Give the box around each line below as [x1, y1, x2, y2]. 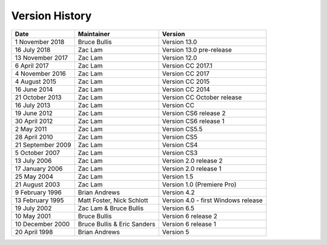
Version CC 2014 [162, 85, 210, 94]
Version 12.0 [162, 53, 197, 62]
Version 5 [162, 227, 190, 236]
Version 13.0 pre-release [162, 45, 233, 54]
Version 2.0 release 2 [162, 156, 223, 165]
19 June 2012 [15, 109, 53, 117]
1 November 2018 [15, 37, 65, 46]
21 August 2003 [15, 180, 61, 188]
